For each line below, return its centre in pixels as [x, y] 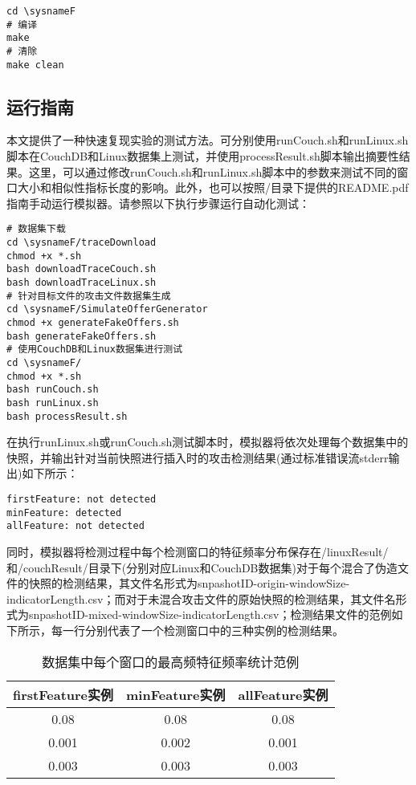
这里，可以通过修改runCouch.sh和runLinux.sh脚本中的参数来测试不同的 [213, 171]
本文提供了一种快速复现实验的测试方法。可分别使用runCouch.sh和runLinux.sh [208, 140]
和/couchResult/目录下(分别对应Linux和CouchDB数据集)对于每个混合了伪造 [202, 567]
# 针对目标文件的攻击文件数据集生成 [89, 296]
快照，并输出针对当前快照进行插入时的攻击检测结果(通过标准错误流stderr [198, 457]
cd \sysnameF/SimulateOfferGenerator [107, 309]
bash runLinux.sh [53, 403]
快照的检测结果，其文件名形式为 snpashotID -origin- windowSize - [189, 583]
